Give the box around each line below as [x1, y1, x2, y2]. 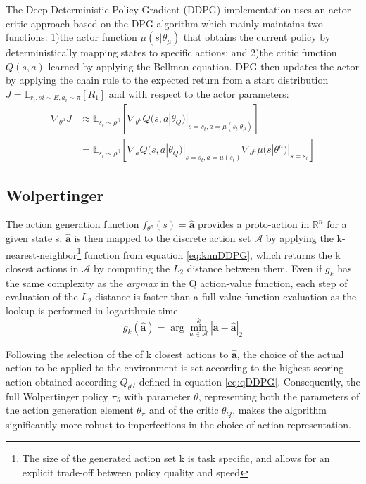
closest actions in [6, 260, 79, 275]
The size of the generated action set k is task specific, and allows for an [22, 451, 330, 466]
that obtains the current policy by [183, 30, 331, 44]
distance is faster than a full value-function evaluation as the [95, 289, 357, 304]
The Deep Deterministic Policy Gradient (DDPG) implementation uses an [6, 2, 326, 16]
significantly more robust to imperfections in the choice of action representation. [6, 416, 351, 431]
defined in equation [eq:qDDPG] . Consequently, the [139, 374, 360, 388]
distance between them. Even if [187, 260, 322, 275]
